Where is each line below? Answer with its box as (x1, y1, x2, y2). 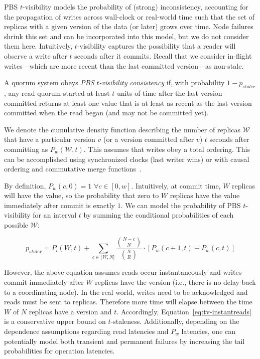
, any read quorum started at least (4, 87, 110, 98)
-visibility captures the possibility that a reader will (77, 41, 236, 51)
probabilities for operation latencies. (4, 345, 115, 356)
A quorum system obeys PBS (4, 77, 94, 88)
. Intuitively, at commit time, (131, 180, 221, 191)
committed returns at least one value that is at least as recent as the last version (4, 97, 252, 108)
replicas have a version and (29, 306, 112, 316)
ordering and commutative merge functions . (4, 163, 142, 174)
